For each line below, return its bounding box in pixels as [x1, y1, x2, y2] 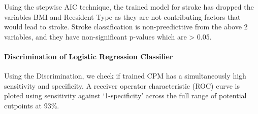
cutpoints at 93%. [4, 100, 59, 110]
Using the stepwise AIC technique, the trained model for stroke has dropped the [4, 2, 254, 12]
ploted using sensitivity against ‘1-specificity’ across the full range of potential [4, 90, 247, 101]
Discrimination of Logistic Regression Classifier [4, 51, 173, 61]
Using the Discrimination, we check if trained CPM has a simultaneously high [4, 70, 246, 81]
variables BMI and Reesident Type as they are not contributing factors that [4, 11, 241, 22]
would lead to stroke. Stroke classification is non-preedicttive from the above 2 [4, 21, 248, 32]
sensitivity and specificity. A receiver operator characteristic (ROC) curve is [4, 80, 240, 91]
